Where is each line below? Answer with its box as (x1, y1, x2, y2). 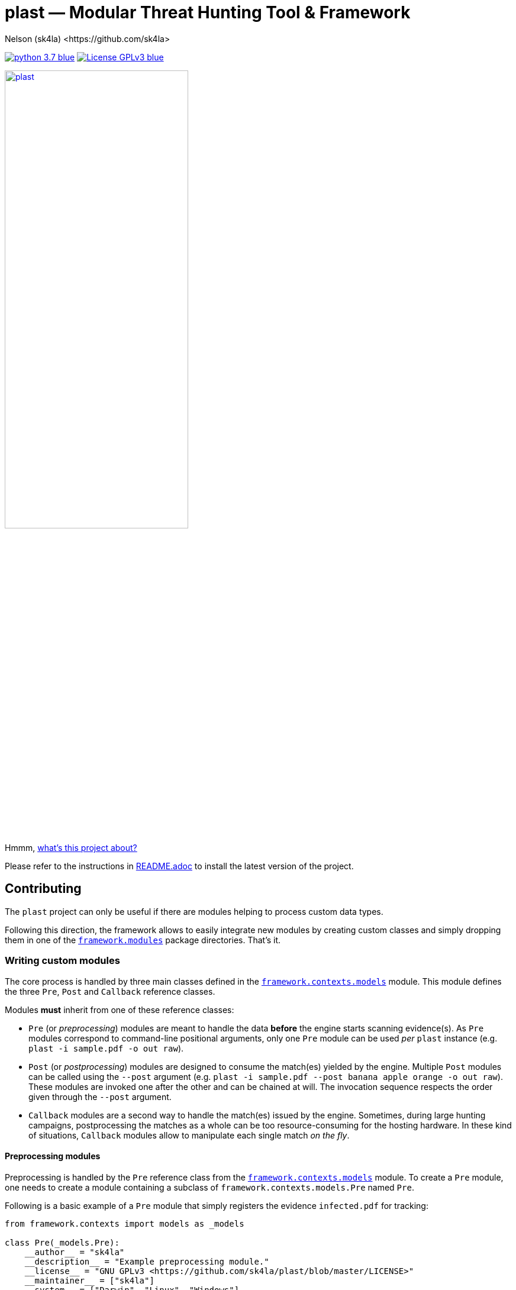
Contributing (5, 881, 82, 896)
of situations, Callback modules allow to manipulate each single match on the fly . (28, 1130, 350, 1140)
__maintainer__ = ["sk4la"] (24, 1275, 154, 1285)
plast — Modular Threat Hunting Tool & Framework (5, 2, 411, 22)
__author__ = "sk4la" (24, 1247, 125, 1257)
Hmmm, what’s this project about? (5, 842, 137, 853)
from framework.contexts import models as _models (5, 1218, 244, 1228)
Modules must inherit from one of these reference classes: (5, 1004, 234, 1015)
